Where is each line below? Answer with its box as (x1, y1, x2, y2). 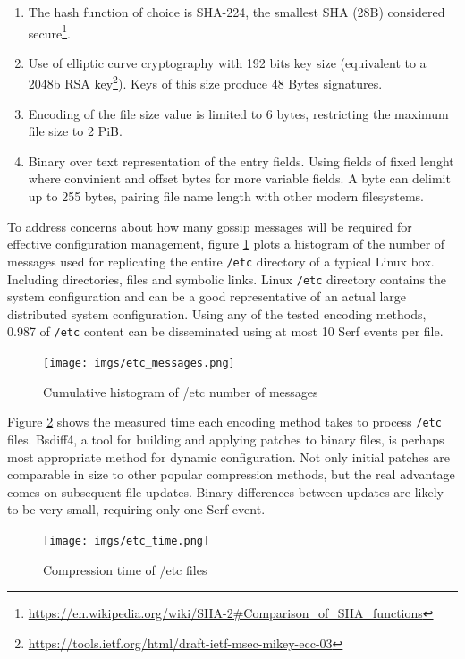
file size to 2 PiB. (28, 122, 123, 140)
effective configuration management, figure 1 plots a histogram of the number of (7, 234, 445, 253)
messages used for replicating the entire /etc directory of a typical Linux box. (7, 251, 435, 270)
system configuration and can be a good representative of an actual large (7, 287, 407, 306)
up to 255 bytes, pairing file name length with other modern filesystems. (28, 187, 424, 206)
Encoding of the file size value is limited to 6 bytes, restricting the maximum (28, 104, 449, 123)
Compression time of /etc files (43, 560, 207, 579)
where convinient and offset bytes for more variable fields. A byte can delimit (28, 169, 451, 188)
